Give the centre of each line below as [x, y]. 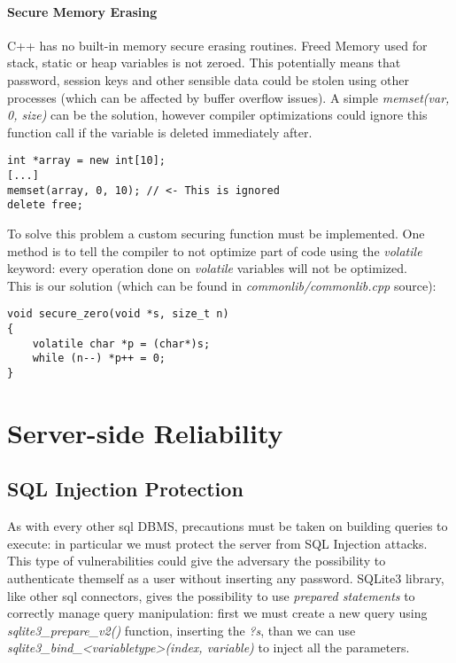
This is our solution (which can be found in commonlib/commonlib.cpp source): [222, 285]
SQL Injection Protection [125, 489]
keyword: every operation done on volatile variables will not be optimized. [207, 268]
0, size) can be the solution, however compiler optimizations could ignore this [217, 115]
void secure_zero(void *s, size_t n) [118, 314]
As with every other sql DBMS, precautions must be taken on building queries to [228, 526]
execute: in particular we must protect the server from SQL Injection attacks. [217, 543]
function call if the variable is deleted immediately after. [160, 132]
